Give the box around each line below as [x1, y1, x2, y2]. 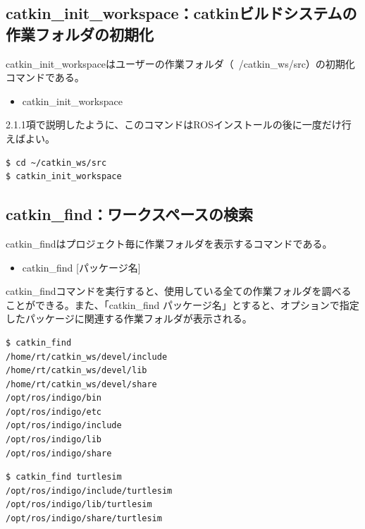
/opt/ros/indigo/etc [6, 406, 102, 417]
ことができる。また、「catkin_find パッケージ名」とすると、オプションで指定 [6, 297, 359, 312]
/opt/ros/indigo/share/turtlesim [6, 513, 162, 524]
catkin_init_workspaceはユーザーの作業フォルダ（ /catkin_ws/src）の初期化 [6, 56, 355, 71]
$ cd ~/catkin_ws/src [6, 157, 107, 168]
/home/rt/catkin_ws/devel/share [6, 379, 157, 389]
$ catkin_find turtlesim [6, 472, 122, 482]
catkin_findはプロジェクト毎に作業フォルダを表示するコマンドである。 [6, 236, 333, 250]
